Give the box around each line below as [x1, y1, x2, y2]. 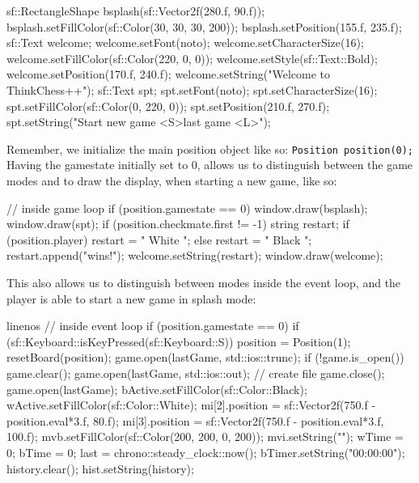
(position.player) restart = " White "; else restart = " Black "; [6, 231, 312, 248]
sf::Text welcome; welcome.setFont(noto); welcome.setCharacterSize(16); [6, 34, 364, 51]
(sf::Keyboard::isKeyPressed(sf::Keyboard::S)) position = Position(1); [6, 333, 351, 350]
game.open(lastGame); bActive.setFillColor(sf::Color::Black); [6, 380, 307, 397]
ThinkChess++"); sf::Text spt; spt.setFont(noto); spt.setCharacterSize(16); [6, 81, 378, 98]
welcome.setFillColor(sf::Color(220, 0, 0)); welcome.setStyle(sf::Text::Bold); [6, 49, 378, 66]
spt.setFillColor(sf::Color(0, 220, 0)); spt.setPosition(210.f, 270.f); [6, 97, 330, 114]
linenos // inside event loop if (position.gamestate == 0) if [6, 317, 299, 334]
